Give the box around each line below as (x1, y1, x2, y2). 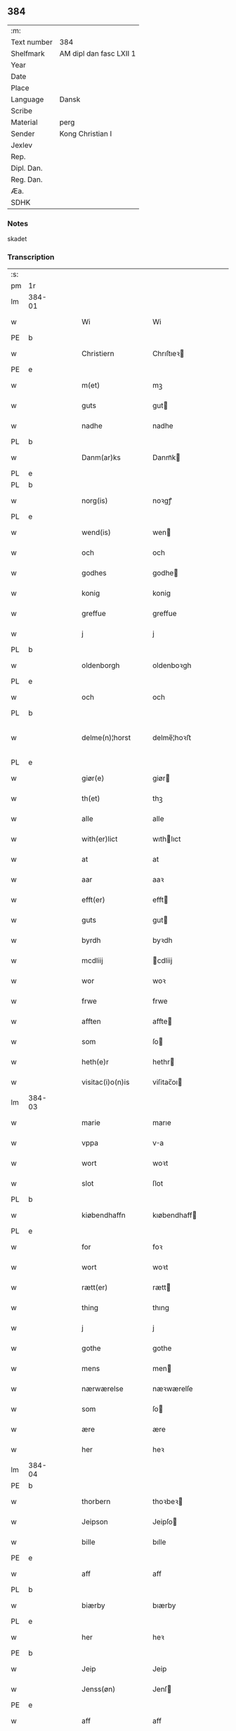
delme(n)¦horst (81, 733, 131, 743)
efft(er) (81, 895, 105, 905)
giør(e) (81, 773, 105, 783)
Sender (11, 128, 35, 138)
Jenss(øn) (81, 1684, 116, 1694)
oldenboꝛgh (152, 660, 192, 670)
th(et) (81, 794, 100, 803)
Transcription (7, 252, 55, 262)
